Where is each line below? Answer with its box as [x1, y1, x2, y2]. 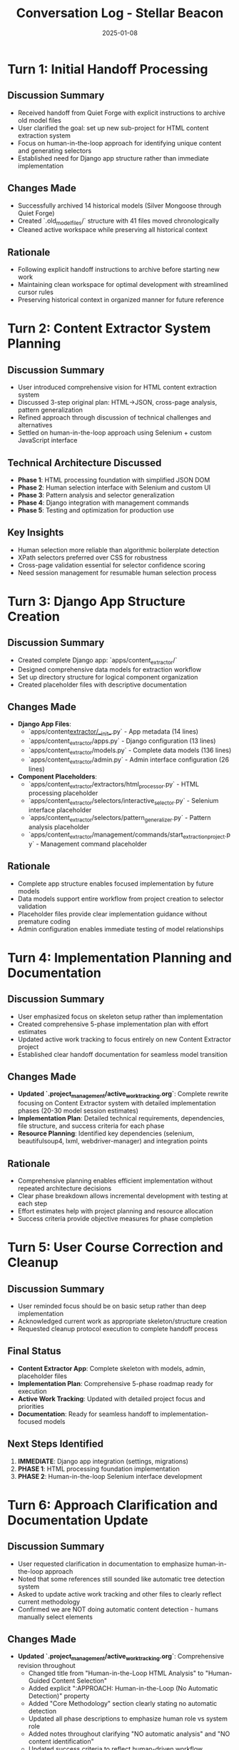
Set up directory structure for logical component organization [17, 672, 198, 681]
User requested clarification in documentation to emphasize [17, 1559, 194, 1568]
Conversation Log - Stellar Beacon [16, 5, 224, 21]
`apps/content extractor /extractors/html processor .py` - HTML [28, 779, 200, 790]
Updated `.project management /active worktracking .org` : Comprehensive [17, 1652, 225, 1662]
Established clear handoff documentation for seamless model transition [17, 1050, 228, 1058]
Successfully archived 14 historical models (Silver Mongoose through [17, 201, 222, 210]
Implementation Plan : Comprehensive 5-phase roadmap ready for [17, 1379, 214, 1387]
